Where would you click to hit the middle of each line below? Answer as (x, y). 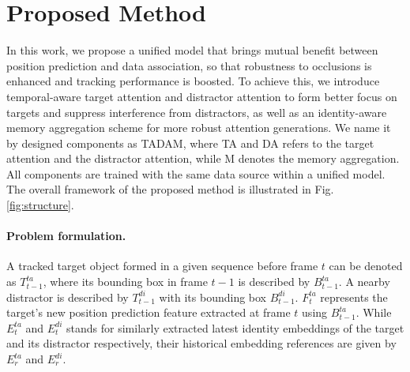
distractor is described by (68, 297)
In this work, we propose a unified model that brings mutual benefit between (192, 50)
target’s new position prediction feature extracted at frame (149, 312)
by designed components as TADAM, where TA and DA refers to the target (190, 143)
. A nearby (364, 282)
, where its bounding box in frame (125, 282)
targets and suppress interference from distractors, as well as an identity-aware (197, 112)
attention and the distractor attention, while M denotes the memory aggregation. (203, 158)
